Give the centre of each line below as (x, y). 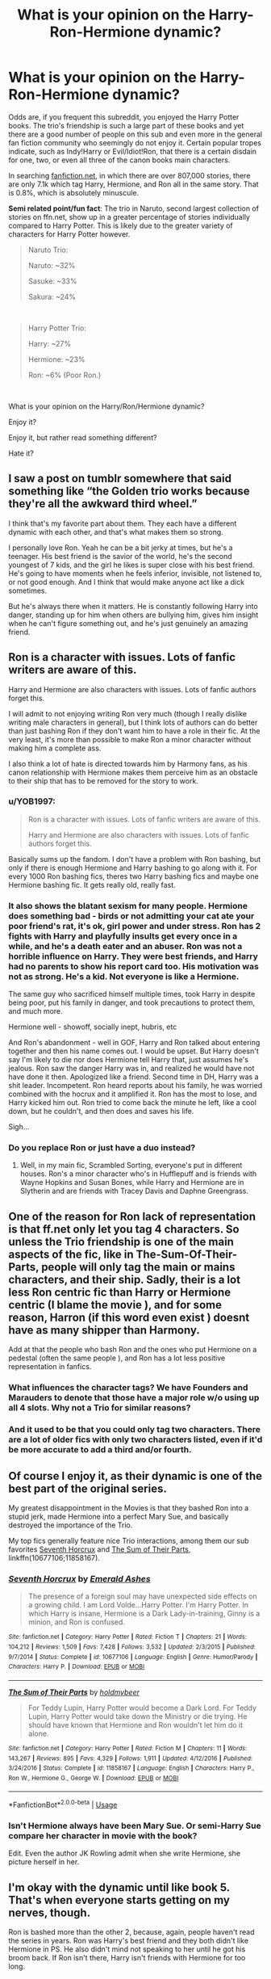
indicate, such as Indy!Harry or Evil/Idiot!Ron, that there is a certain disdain (132, 151)
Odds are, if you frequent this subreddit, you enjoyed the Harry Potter (124, 117)
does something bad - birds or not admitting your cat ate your (131, 916)
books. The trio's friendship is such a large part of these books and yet (126, 125)
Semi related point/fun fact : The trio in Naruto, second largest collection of (134, 208)
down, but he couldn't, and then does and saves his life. (101, 1111)
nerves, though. (50, 1912)
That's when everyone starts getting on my (119, 1900)
